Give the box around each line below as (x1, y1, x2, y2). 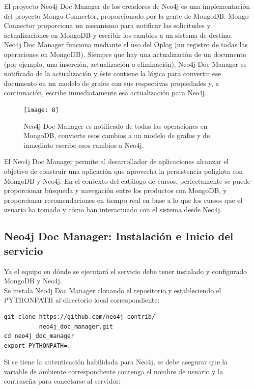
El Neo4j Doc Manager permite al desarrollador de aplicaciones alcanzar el (4, 156, 229, 167)
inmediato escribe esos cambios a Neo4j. (24, 139, 144, 150)
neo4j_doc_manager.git (39, 323, 113, 330)
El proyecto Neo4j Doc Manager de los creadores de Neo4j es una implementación (4, 1, 250, 11)
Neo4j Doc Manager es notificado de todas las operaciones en (24, 120, 208, 131)
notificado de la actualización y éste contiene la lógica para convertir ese (4, 68, 221, 79)
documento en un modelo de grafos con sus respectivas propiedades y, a (4, 78, 219, 88)
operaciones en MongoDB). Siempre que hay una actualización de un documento (4, 49, 247, 59)
